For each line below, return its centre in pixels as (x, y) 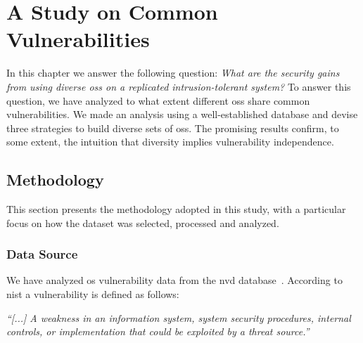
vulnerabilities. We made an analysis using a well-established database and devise (182, 114)
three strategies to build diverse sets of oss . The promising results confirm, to (173, 128)
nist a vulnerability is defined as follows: (93, 294)
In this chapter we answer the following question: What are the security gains (173, 73)
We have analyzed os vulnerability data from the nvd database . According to (174, 280)
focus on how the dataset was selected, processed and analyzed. (143, 222)
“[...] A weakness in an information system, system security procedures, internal (179, 317)
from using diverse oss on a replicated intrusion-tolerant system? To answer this (179, 86)
